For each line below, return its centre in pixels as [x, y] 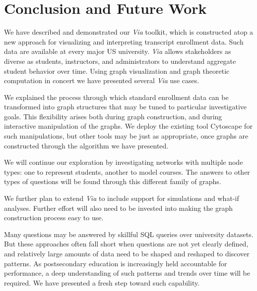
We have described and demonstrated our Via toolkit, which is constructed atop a [129, 32]
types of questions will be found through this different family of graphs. [113, 181]
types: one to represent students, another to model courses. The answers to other [127, 171]
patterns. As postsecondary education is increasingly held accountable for [116, 263]
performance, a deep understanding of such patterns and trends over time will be [127, 273]
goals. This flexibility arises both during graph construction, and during [113, 116]
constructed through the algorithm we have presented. [86, 145]
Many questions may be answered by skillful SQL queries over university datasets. [129, 234]
